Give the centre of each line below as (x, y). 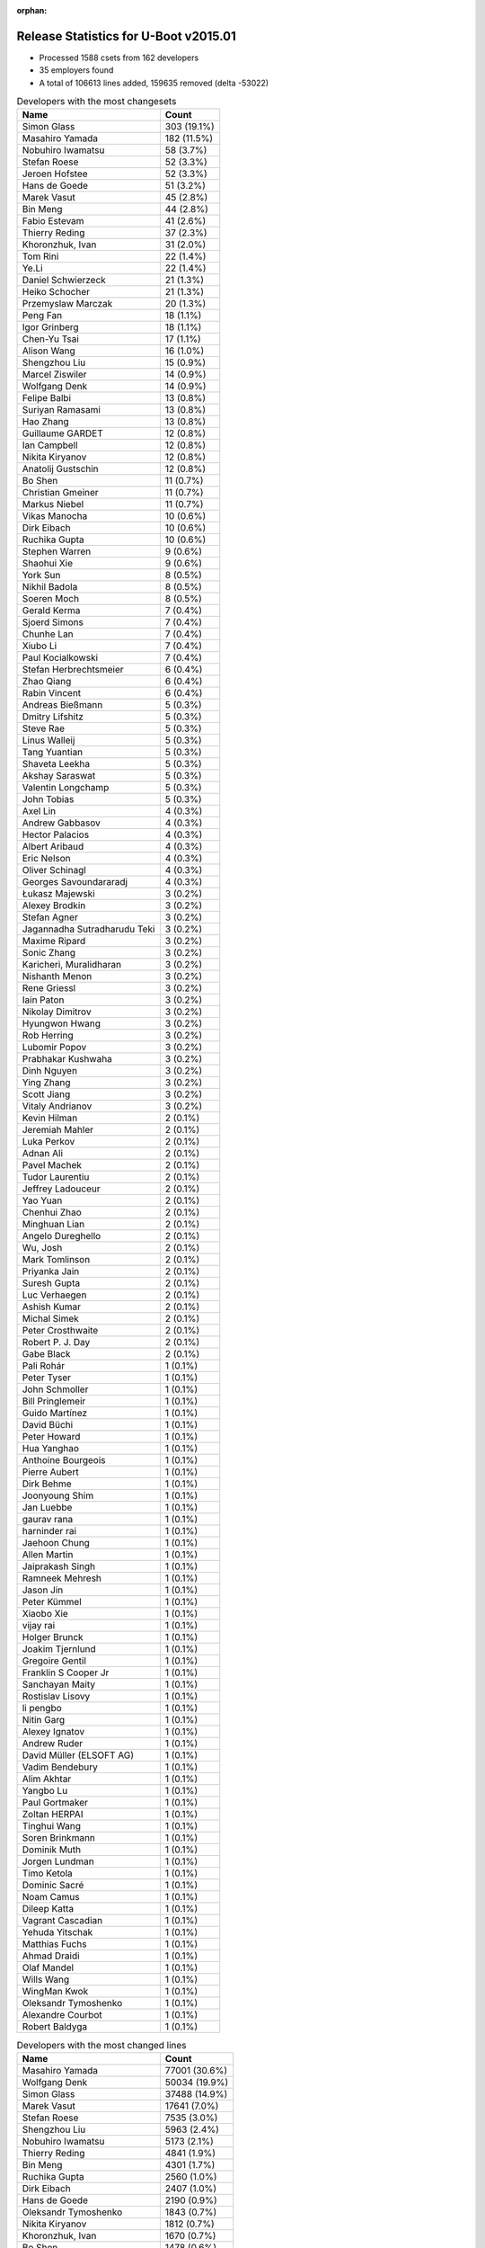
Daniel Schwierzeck (64, 281)
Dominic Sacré (53, 1886)
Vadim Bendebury (60, 1767)
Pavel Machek (52, 1165)
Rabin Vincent (52, 693)
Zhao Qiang (47, 682)
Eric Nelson (46, 859)
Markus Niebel (53, 504)
